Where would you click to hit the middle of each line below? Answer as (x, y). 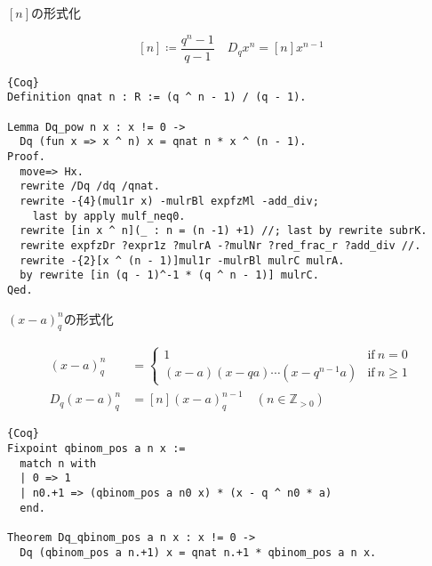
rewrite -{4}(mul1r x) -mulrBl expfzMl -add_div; (169, 201)
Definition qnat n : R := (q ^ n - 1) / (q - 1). (157, 97)
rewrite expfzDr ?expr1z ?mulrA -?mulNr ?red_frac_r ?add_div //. (220, 245)
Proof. (26, 157)
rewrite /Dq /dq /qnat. (90, 186)
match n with (58, 463)
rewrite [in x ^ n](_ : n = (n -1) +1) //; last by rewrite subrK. (224, 231)
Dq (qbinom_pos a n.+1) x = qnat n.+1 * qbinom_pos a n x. (198, 552)
